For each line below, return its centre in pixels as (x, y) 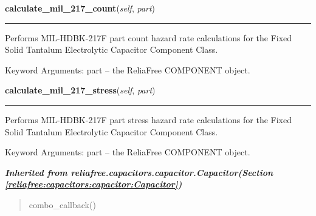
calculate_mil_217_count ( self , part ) (80, 8)
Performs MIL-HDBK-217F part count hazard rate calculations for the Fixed (149, 37)
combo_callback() (62, 204)
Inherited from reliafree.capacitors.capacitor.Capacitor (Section (139, 172)
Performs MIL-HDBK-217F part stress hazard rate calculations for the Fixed (148, 119)
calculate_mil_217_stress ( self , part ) (80, 90)
